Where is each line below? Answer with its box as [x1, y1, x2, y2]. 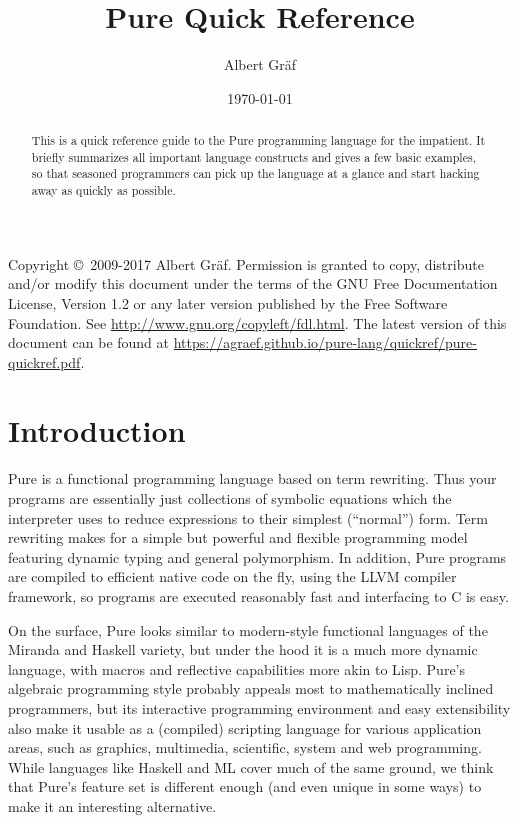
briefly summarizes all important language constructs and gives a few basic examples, [31, 148, 476, 165]
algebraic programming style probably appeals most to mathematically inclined [8, 678, 494, 699]
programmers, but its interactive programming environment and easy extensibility [8, 697, 511, 718]
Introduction [8, 410, 186, 451]
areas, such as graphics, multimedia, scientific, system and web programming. [8, 737, 482, 758]
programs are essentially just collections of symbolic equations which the [8, 488, 452, 509]
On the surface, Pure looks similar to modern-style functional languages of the [8, 619, 488, 640]
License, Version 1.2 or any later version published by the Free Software [8, 292, 448, 313]
